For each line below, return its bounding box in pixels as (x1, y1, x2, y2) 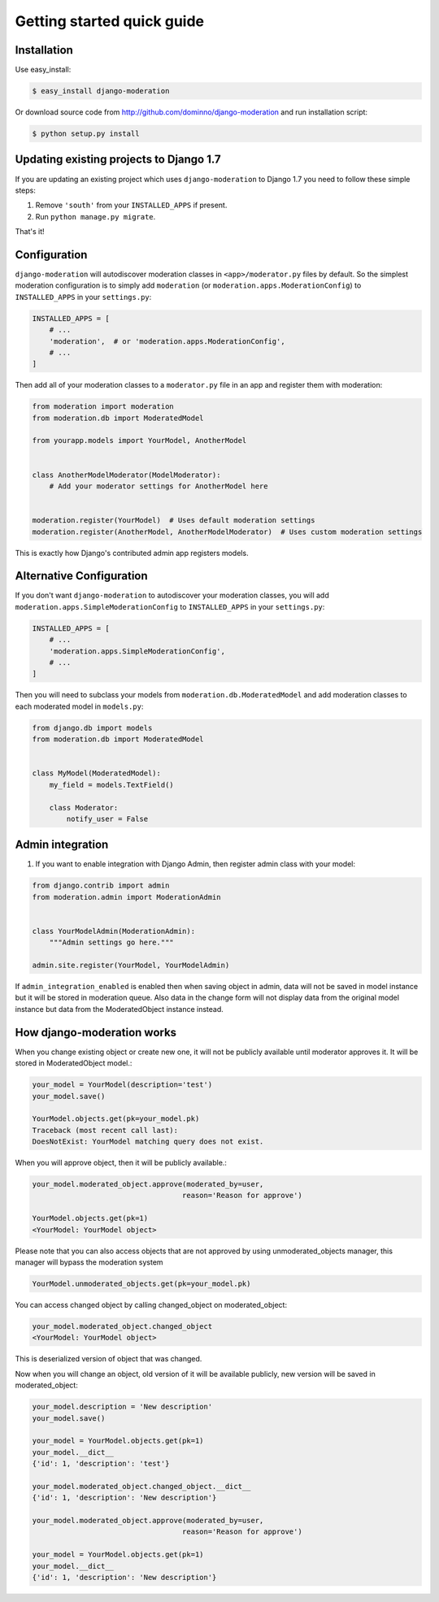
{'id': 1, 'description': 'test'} (32, 1459, 170, 1469)
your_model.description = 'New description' (32, 1402, 213, 1412)
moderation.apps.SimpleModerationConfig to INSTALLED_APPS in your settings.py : (15, 601, 325, 611)
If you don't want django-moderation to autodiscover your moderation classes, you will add (15, 590, 329, 601)
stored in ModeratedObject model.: (15, 1058, 133, 1068)
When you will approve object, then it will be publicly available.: (15, 1158, 228, 1168)
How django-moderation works (15, 1025, 177, 1040)
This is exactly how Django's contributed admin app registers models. (15, 548, 249, 558)
